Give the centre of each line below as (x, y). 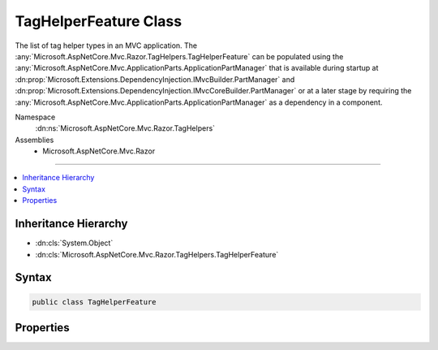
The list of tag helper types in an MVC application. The (106, 45)
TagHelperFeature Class (99, 21)
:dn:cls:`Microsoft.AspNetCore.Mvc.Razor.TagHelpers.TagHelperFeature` (157, 254)
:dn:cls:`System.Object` (74, 243)
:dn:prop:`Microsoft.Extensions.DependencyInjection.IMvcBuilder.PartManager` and (155, 79)
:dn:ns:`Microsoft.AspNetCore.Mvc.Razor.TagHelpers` (125, 128)
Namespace (35, 117)
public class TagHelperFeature (94, 302)
